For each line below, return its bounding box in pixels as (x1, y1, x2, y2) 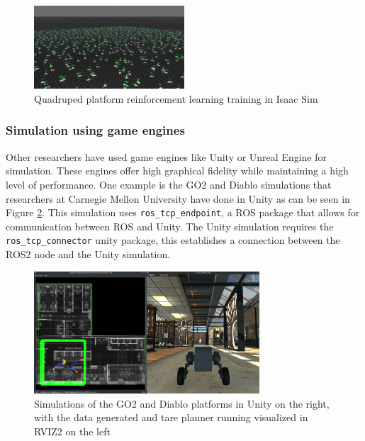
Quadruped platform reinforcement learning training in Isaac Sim (34, 91, 318, 106)
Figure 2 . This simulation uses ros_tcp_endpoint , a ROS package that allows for (6, 205, 360, 220)
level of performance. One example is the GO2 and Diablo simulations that (6, 177, 332, 191)
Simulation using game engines (6, 121, 185, 139)
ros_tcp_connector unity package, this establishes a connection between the (6, 233, 340, 247)
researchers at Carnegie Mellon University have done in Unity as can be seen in (6, 191, 350, 206)
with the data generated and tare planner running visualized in (34, 410, 308, 425)
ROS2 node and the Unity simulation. (6, 247, 171, 262)
